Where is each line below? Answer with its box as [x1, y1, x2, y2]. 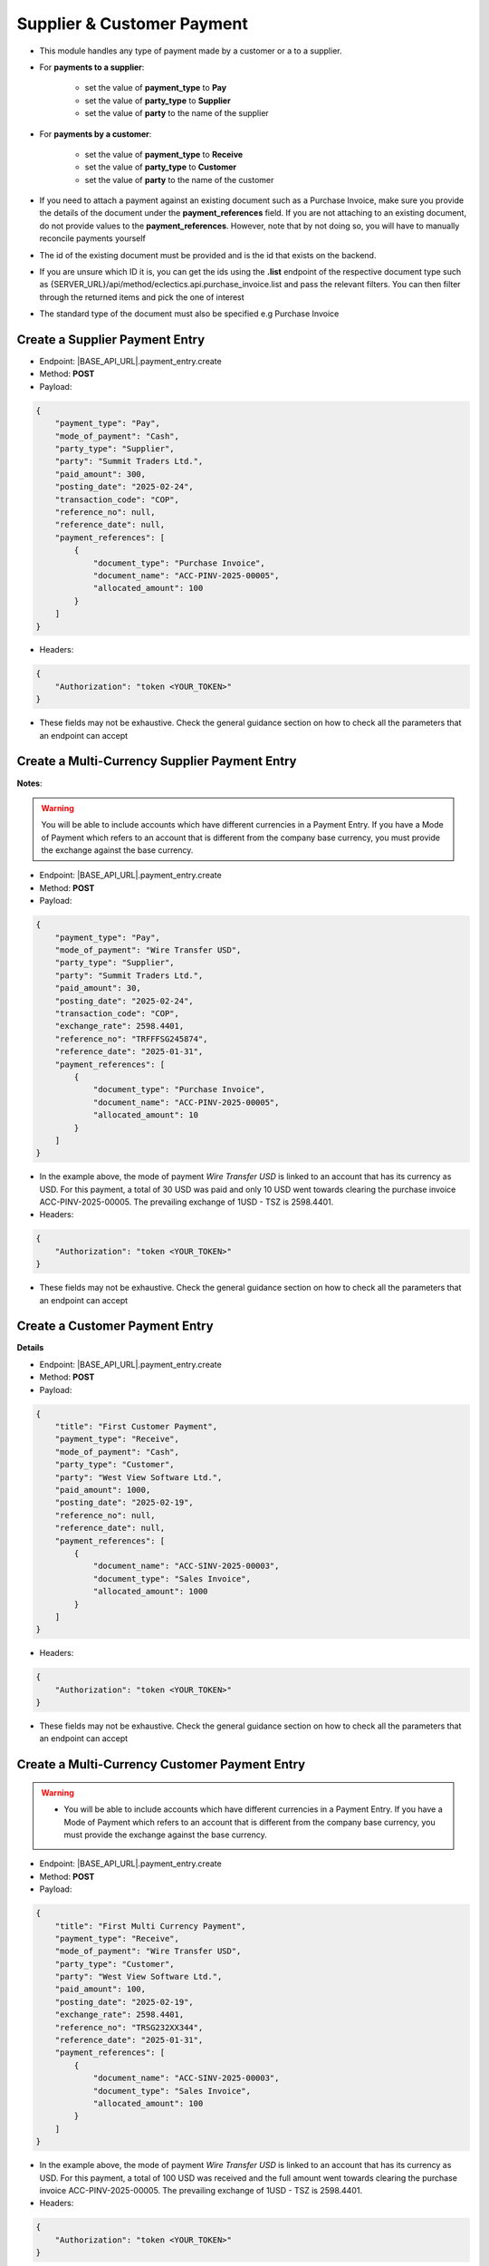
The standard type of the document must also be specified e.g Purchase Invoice [39, 308, 340, 319]
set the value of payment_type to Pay [84, 82, 226, 93]
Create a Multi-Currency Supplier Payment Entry [16, 753, 297, 770]
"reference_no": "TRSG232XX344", [54, 2022, 204, 2032]
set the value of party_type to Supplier [84, 95, 231, 106]
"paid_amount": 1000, [54, 1485, 151, 1495]
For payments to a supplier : [39, 62, 145, 73]
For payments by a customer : [39, 128, 152, 140]
